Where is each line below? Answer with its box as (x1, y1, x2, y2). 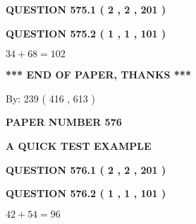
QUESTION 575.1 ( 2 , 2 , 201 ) (6, 2, 166, 16)
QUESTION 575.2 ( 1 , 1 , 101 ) (6, 25, 166, 40)
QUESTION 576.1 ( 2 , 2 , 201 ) (6, 162, 166, 177)
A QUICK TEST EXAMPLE (6, 138, 152, 153)
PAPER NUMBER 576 (6, 114, 122, 129)
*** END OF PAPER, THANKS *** (6, 67, 191, 82)
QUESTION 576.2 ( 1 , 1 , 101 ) (6, 186, 166, 201)
